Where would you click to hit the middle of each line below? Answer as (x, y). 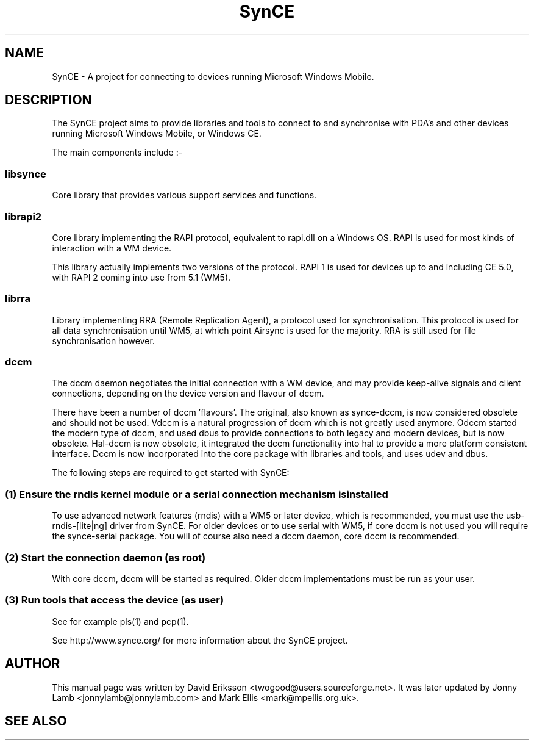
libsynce (26, 174)
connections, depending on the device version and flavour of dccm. (188, 394)
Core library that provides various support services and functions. (184, 195)
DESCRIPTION (48, 100)
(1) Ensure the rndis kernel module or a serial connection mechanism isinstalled (197, 494)
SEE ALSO (36, 721)
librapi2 (23, 216)
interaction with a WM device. (112, 248)
